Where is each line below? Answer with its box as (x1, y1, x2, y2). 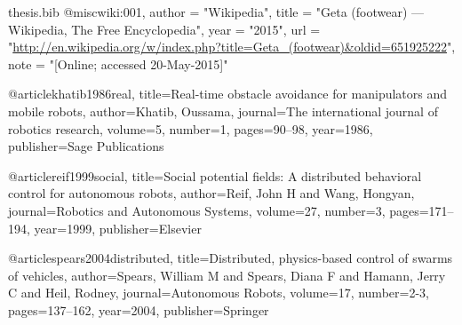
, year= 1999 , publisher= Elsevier (27, 218, 202, 237)
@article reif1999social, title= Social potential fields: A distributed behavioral (8, 166, 422, 185)
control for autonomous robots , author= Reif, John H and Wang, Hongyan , (8, 184, 415, 202)
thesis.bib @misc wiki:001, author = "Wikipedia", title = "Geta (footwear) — (8, 3, 425, 20)
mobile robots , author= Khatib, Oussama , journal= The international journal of (8, 101, 438, 120)
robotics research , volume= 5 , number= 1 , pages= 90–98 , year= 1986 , (8, 119, 373, 138)
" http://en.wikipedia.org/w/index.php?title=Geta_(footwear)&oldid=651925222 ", (8, 37, 456, 56)
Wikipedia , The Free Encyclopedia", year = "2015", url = (8, 20, 321, 38)
